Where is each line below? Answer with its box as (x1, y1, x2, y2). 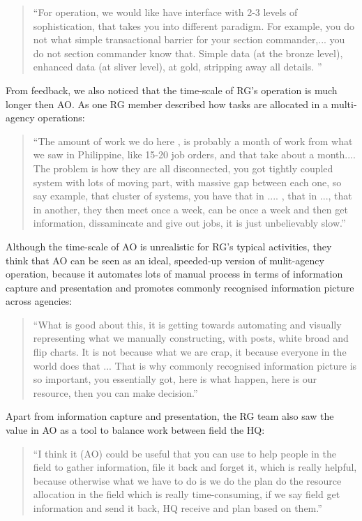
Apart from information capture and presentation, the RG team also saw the (6, 409, 334, 423)
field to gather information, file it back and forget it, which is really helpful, (33, 460, 357, 474)
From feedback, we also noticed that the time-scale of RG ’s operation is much (6, 82, 338, 97)
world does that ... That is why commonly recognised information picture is (33, 358, 357, 372)
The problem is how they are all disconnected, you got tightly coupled (33, 160, 333, 175)
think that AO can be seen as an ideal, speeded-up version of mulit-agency (6, 252, 324, 267)
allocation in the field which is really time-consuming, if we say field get (33, 487, 340, 501)
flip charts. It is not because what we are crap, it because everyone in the (33, 345, 347, 359)
